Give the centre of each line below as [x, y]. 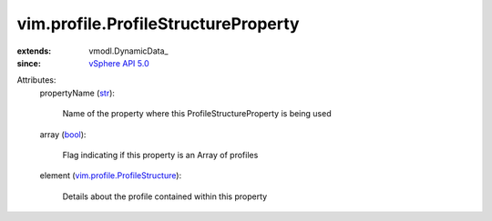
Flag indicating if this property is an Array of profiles [160, 155]
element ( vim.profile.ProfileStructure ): [111, 176]
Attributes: [36, 80]
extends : [34, 51]
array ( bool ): [63, 134]
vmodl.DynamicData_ [128, 51]
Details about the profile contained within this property [165, 196]
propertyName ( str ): [77, 93]
